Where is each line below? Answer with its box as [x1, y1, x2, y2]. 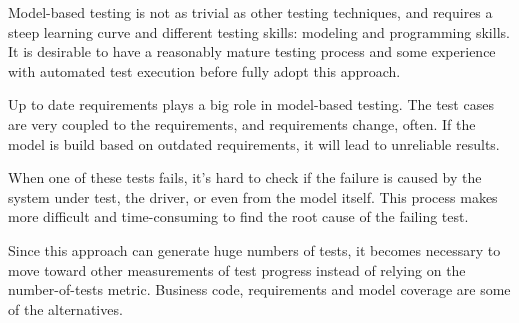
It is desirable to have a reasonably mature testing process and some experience [8, 41, 496, 62]
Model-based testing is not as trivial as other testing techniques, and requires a [8, 2, 493, 22]
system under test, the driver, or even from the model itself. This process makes [8, 186, 498, 207]
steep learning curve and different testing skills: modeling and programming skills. [8, 21, 510, 42]
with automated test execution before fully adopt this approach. [8, 60, 401, 81]
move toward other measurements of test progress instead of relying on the [8, 259, 466, 280]
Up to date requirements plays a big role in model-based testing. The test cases [8, 94, 494, 115]
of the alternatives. [8, 298, 123, 319]
